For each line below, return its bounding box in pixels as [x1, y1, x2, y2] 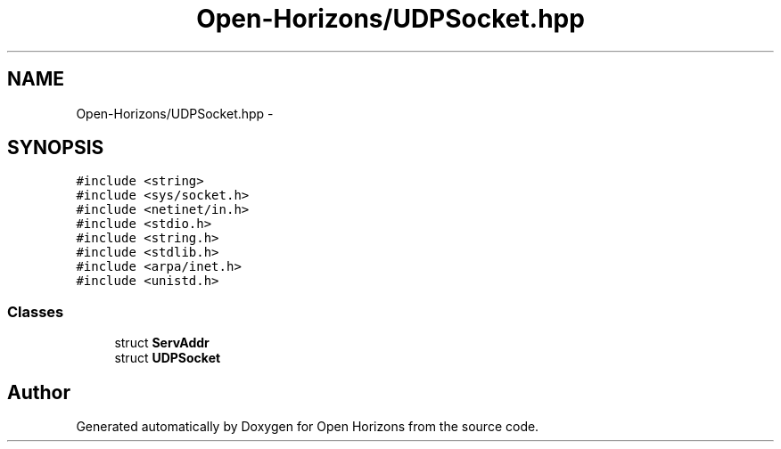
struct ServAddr [114, 335, 210, 351]
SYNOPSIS [7, 136, 104, 159]
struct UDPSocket [114, 350, 221, 366]
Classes [7, 302, 64, 321]
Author [7, 380, 70, 404]
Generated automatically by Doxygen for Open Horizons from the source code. [76, 419, 539, 435]
